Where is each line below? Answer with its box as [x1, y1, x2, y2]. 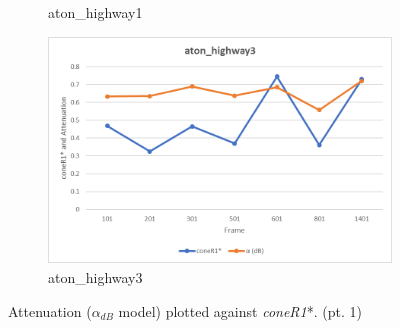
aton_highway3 [48, 266, 143, 287]
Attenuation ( [8, 300, 92, 321]
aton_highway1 [48, 2, 143, 22]
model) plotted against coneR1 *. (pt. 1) [118, 300, 362, 321]
